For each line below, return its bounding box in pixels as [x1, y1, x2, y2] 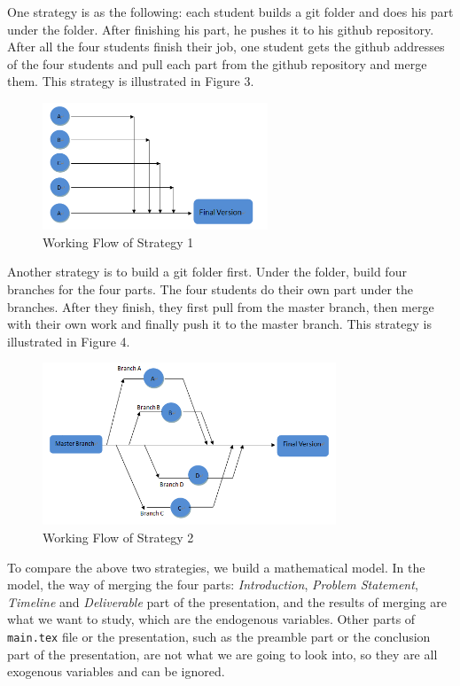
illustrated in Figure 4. [7, 331, 130, 350]
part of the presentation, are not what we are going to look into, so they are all [7, 644, 438, 663]
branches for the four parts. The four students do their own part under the [7, 280, 413, 299]
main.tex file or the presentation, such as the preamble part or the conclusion [7, 627, 431, 645]
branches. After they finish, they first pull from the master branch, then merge [7, 297, 434, 316]
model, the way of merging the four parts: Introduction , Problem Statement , [7, 575, 418, 594]
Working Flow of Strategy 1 [43, 232, 194, 251]
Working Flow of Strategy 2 [43, 527, 194, 546]
